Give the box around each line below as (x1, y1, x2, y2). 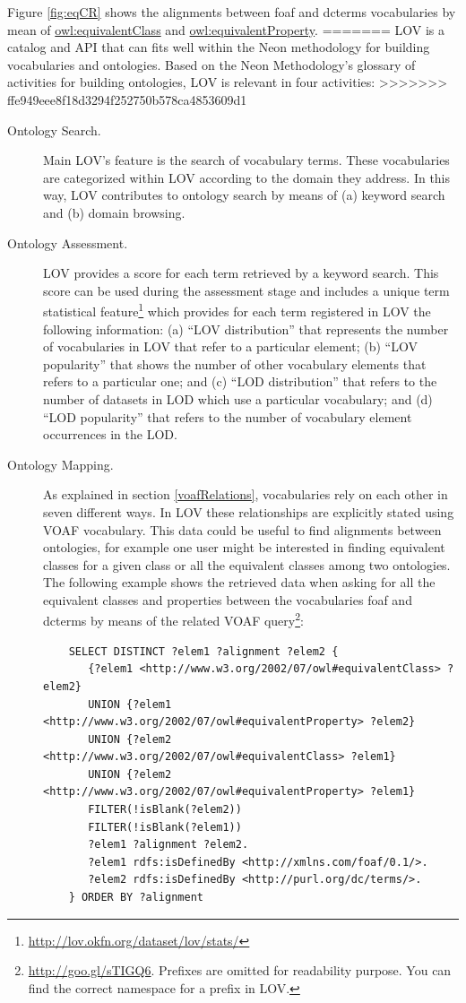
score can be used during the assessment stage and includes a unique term (43, 281, 450, 299)
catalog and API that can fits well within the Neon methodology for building (7, 38, 430, 56)
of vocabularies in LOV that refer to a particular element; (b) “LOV (43, 337, 418, 356)
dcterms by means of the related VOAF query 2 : (43, 609, 304, 630)
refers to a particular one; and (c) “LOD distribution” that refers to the (43, 372, 437, 391)
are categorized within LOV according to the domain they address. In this (43, 168, 451, 186)
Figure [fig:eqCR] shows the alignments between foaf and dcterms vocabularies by (7, 3, 456, 21)
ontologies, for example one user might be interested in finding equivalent (43, 538, 445, 557)
